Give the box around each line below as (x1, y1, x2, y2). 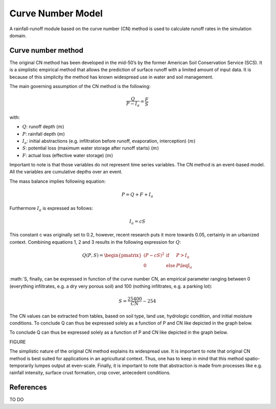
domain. (9, 32, 27, 38)
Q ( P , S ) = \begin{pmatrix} (82, 252, 142, 258)
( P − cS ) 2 (143, 251, 165, 258)
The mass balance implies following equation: (9, 178, 106, 184)
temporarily (9, 362, 34, 369)
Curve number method (9, 46, 84, 55)
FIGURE (9, 338, 26, 345)
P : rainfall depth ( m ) (22, 131, 65, 137)
